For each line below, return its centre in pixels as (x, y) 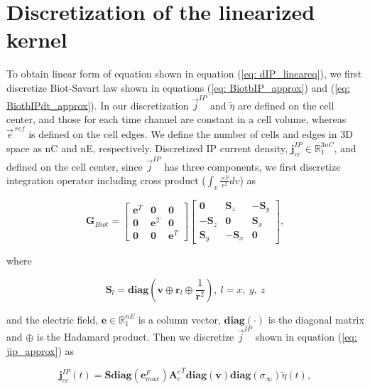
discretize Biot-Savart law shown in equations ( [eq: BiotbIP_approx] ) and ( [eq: (178, 87)
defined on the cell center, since (75, 166)
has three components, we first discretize (252, 166)
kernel (37, 39)
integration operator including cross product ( (106, 180)
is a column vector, (179, 319)
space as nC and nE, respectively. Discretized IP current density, (147, 148)
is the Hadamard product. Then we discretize (135, 336)
